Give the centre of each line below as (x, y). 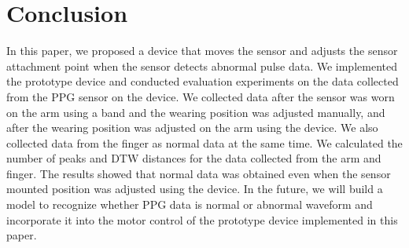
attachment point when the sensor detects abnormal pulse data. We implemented (202, 66)
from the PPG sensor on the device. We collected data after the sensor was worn (201, 96)
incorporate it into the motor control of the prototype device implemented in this (202, 219)
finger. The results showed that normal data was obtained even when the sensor (199, 173)
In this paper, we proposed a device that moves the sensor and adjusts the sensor (202, 51)
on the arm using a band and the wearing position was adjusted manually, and (196, 112)
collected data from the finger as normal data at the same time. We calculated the (204, 142)
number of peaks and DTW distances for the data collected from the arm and (194, 158)
